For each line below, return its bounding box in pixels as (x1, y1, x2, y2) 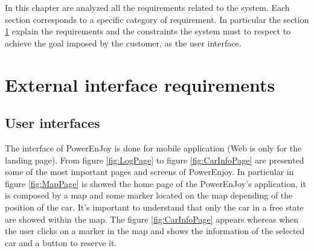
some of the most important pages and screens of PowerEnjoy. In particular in (5, 165, 294, 178)
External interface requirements (5, 72, 275, 97)
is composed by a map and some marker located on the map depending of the (5, 189, 293, 202)
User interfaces (5, 113, 100, 132)
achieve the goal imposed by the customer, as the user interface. (5, 36, 242, 49)
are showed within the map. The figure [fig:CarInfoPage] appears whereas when (5, 212, 298, 225)
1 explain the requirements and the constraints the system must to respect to (5, 25, 291, 37)
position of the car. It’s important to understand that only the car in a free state (5, 200, 304, 213)
